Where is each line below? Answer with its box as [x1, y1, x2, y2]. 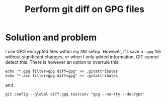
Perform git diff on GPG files [24, 4, 145, 15]
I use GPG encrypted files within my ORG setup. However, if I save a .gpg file [5, 48, 161, 54]
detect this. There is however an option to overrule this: [5, 59, 120, 65]
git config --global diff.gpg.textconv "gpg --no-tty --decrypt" [5, 91, 145, 96]
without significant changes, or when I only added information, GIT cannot [5, 54, 159, 60]
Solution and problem [5, 32, 97, 43]
